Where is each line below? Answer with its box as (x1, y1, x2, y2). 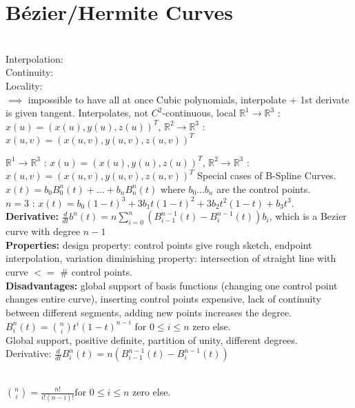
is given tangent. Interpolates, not (6, 105, 149, 120)
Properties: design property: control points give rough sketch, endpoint (6, 237, 312, 252)
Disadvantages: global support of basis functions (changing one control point (6, 278, 338, 292)
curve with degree (6, 224, 81, 238)
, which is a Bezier (269, 209, 347, 223)
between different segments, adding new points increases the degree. (6, 305, 292, 319)
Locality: (6, 78, 43, 92)
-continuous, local (162, 105, 236, 120)
